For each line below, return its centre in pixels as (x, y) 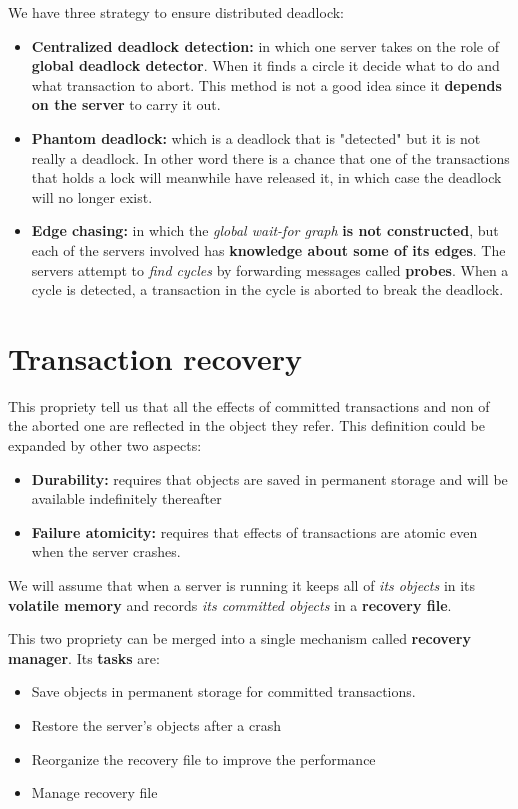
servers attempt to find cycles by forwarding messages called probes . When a (270, 269)
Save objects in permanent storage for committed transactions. (223, 691)
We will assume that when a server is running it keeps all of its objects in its (242, 585)
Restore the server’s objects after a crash (156, 724)
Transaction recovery (155, 357)
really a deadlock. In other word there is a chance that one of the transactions (270, 157)
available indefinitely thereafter (126, 498)
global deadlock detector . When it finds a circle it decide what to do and (265, 65)
